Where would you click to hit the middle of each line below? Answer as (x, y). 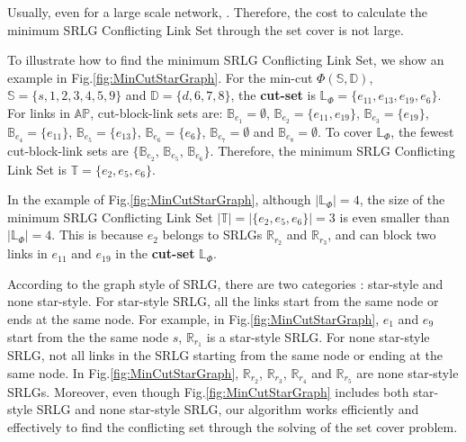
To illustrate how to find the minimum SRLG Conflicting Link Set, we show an (226, 60)
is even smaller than (394, 216)
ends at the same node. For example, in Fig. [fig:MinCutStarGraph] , (193, 318)
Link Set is (37, 169)
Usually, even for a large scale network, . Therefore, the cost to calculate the (218, 12)
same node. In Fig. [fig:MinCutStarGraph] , (123, 373)
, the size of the (402, 199)
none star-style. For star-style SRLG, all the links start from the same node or (223, 301)
